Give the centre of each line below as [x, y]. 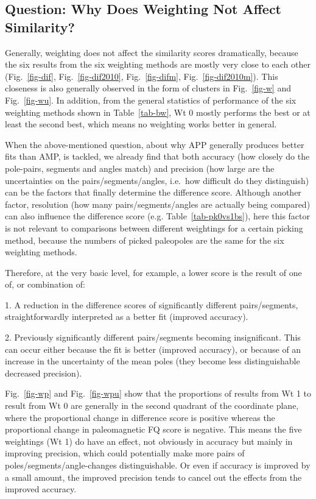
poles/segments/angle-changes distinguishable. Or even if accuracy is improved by [158, 465]
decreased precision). [44, 373]
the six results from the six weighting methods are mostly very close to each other [158, 64]
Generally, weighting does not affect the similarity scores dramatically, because [152, 52]
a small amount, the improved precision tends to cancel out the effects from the [153, 477]
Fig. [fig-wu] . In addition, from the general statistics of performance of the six [151, 100]
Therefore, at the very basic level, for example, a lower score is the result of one [153, 272]
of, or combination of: [45, 284]
